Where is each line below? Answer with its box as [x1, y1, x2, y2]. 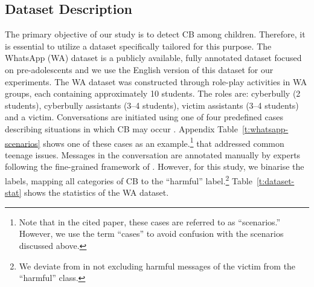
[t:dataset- [256, 174, 295, 187]
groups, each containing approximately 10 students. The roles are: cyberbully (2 [5, 87, 301, 100]
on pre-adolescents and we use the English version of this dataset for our [5, 63, 274, 76]
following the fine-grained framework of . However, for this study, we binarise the [5, 160, 304, 173]
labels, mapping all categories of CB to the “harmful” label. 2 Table [5, 172, 252, 187]
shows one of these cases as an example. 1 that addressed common [43, 135, 284, 149]
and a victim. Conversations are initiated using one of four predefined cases [5, 111, 283, 123]
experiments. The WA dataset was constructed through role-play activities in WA [5, 75, 307, 88]
